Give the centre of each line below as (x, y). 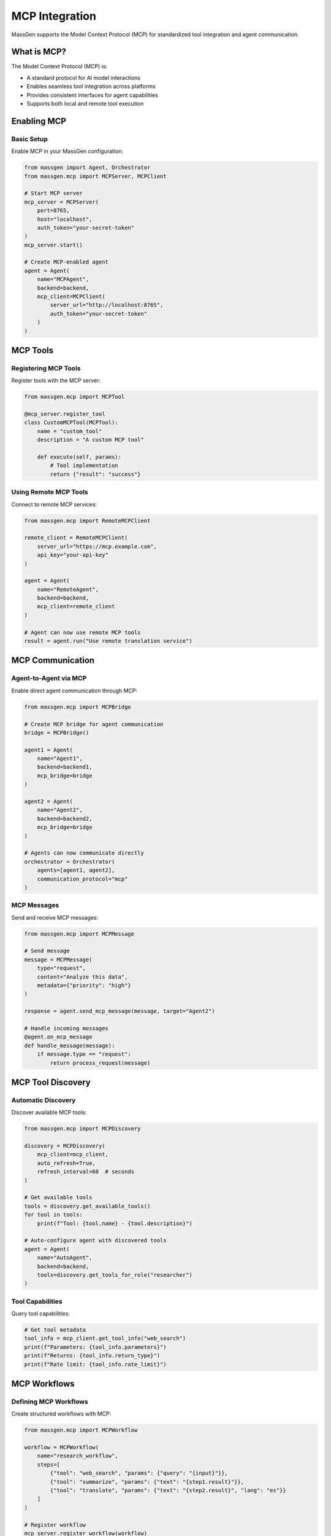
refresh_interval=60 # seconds (86, 1172)
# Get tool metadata (55, 1330)
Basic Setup (30, 139)
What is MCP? (39, 52)
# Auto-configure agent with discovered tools (95, 1240)
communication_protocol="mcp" (82, 879)
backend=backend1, (65, 767)
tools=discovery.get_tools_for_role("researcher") (115, 1275)
